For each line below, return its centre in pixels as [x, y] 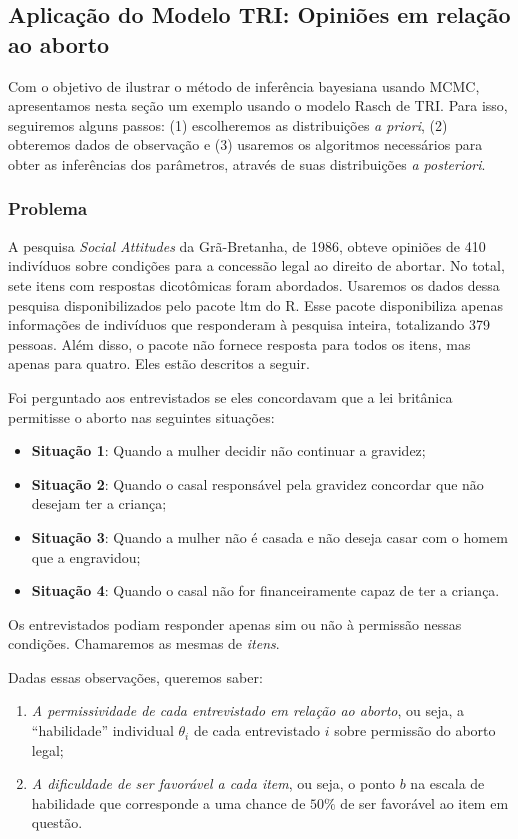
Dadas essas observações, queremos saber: [135, 676]
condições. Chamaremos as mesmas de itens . [144, 643]
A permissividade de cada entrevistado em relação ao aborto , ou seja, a [248, 710]
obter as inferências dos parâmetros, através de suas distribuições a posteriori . [247, 163]
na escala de [447, 783]
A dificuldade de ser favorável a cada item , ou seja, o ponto [213, 783]
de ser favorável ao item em [424, 802]
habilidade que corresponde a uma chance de [168, 802]
